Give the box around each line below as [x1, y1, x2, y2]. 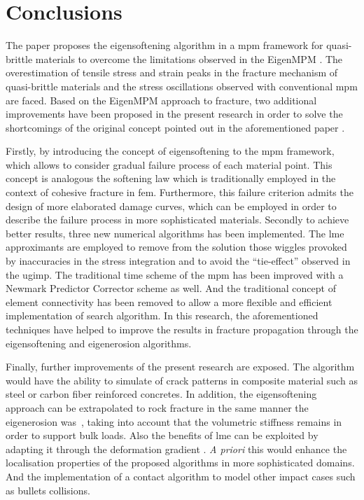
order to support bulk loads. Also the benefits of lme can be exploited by [6, 428, 318, 443]
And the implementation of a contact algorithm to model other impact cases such [6, 468, 356, 483]
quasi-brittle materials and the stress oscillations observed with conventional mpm [6, 78, 358, 93]
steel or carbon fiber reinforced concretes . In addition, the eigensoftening [6, 387, 317, 401]
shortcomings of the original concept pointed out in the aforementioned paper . [6, 120, 345, 134]
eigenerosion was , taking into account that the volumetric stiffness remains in [6, 414, 342, 429]
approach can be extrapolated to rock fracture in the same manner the [6, 400, 309, 415]
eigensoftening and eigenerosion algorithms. [6, 335, 192, 350]
